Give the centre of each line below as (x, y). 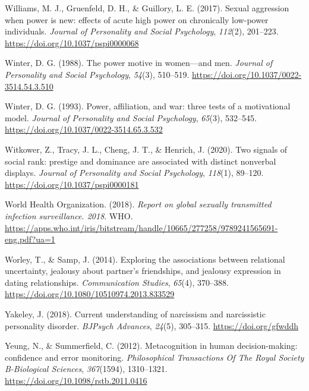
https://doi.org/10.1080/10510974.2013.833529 (90, 294)
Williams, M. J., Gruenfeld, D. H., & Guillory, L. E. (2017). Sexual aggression (147, 8)
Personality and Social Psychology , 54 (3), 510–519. (97, 74)
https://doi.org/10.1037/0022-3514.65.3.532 (84, 129)
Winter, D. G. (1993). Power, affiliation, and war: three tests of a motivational (148, 106)
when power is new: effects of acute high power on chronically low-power (137, 19)
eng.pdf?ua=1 (30, 239)
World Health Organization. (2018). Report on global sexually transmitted (138, 204)
